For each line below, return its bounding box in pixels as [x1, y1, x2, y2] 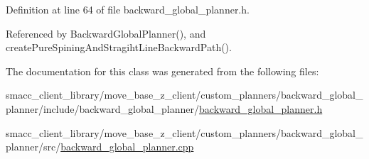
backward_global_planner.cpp [60, 139, 194, 154]
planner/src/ [6, 139, 61, 154]
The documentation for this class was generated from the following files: [6, 63, 319, 78]
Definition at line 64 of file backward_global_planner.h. [6, 2, 250, 16]
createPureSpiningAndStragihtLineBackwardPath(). [6, 40, 232, 55]
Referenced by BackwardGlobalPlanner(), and [6, 26, 206, 40]
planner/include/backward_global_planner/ [6, 101, 200, 116]
